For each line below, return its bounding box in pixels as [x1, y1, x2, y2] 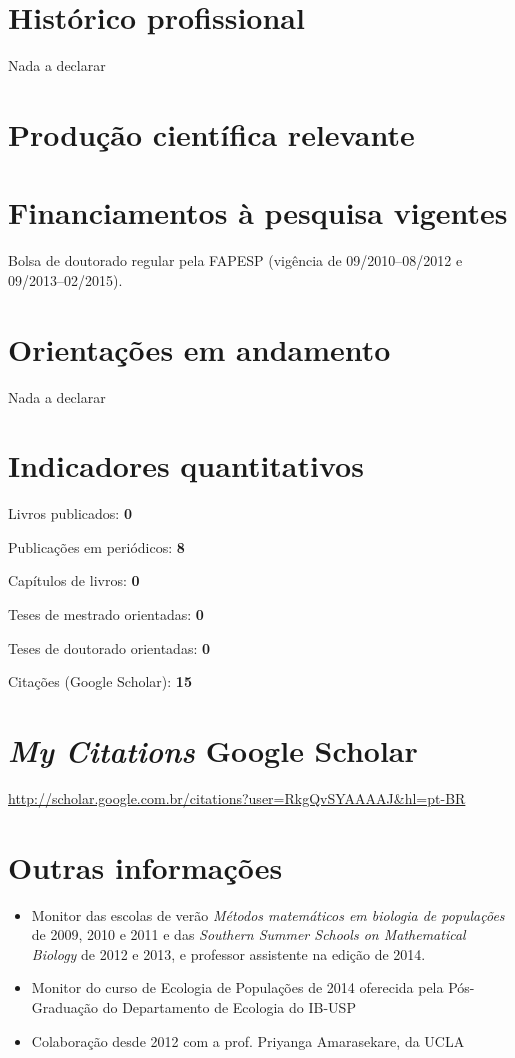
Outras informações [8, 846, 283, 887]
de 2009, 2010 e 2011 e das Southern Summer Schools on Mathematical [31, 924, 466, 945]
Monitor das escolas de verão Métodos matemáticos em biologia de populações [31, 904, 505, 925]
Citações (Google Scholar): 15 [8, 671, 192, 692]
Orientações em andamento [8, 328, 391, 369]
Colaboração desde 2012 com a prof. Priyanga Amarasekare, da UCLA [31, 1030, 465, 1051]
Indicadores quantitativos [8, 445, 364, 486]
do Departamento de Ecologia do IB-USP [102, 997, 356, 1018]
